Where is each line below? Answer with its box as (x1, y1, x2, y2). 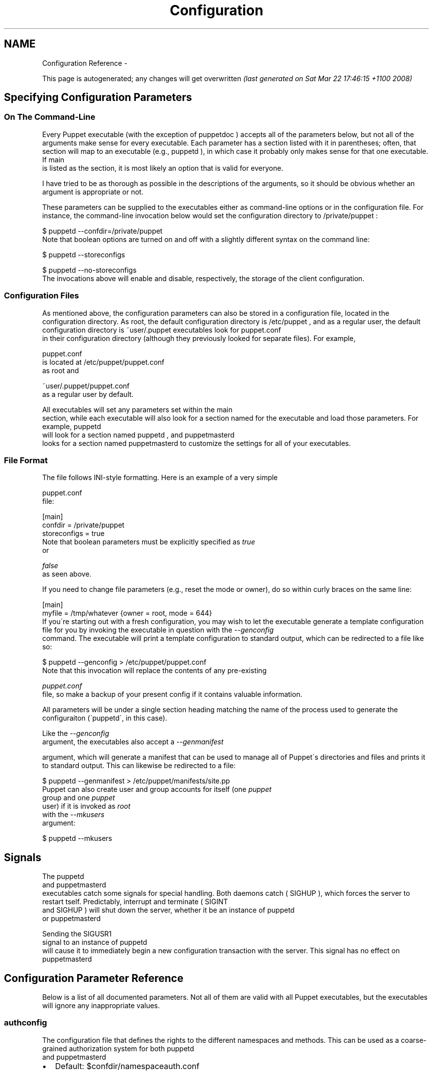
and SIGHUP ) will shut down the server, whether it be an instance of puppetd (42, 906, 295, 915)
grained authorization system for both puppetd (42, 1044, 194, 1053)
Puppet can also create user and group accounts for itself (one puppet (42, 785, 272, 794)
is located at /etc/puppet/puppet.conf (42, 357, 165, 366)
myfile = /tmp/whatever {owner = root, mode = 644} (42, 609, 213, 618)
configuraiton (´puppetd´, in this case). (42, 714, 168, 723)
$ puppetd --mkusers (42, 834, 112, 843)
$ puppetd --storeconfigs (42, 250, 125, 259)
